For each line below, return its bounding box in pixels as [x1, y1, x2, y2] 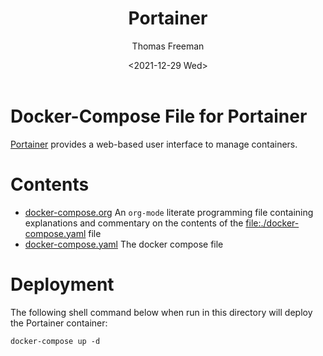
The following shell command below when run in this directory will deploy [10, 306, 313, 318]
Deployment [10, 273, 115, 296]
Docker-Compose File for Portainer [10, 105, 308, 127]
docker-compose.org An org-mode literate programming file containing [24, 206, 314, 218]
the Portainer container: [10, 317, 108, 329]
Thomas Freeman [131, 40, 205, 52]
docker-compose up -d [10, 336, 101, 346]
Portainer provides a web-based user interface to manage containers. [10, 138, 298, 150]
